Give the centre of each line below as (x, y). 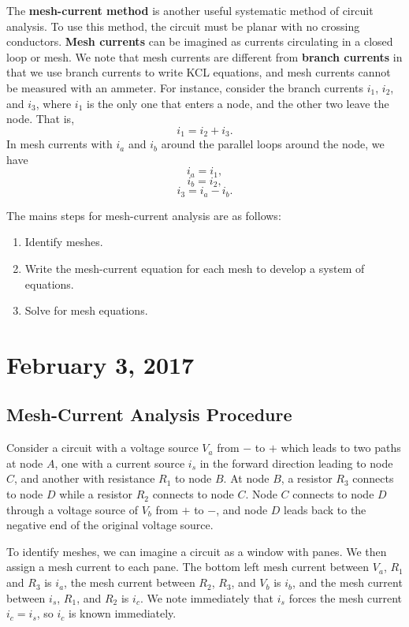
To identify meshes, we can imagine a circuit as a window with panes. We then (197, 551)
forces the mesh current (345, 597)
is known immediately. (123, 613)
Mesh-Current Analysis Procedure (149, 414)
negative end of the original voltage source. (110, 525)
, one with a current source (120, 463)
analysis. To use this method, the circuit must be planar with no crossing (183, 26)
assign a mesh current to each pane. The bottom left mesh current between (188, 567)
